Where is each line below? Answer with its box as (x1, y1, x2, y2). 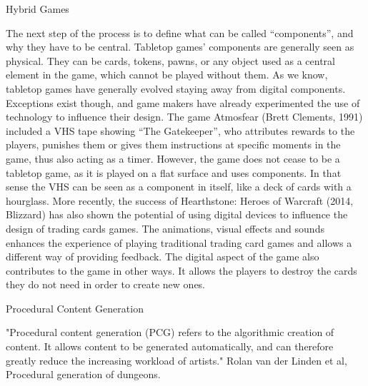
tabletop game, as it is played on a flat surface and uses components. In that (6, 165, 342, 180)
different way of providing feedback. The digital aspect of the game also (6, 249, 319, 264)
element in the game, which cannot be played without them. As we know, (6, 67, 328, 82)
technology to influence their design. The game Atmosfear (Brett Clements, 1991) (6, 109, 363, 124)
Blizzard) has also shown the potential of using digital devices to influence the (6, 207, 348, 222)
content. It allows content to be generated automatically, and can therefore (6, 339, 334, 354)
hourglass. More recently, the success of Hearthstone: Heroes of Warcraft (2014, (6, 193, 354, 208)
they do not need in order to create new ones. (6, 277, 206, 292)
